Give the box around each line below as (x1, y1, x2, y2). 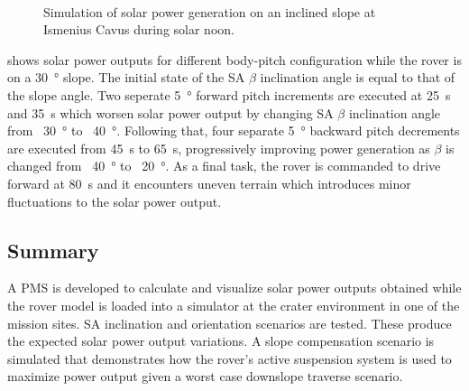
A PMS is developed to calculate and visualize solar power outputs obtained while (7, 278, 462, 297)
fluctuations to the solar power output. (7, 191, 222, 210)
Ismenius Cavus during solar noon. (43, 20, 234, 39)
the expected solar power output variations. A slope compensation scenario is (7, 331, 435, 350)
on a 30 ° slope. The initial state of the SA (7, 68, 245, 87)
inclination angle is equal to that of (260, 68, 455, 87)
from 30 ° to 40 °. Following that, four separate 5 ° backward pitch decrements (7, 121, 460, 140)
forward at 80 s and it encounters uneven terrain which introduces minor (7, 173, 411, 192)
